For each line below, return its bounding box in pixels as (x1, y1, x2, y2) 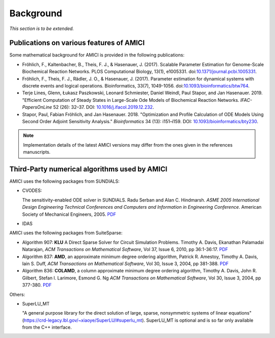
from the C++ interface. (22, 324, 72, 330)
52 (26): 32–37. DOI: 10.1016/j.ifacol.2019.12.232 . (53, 104, 154, 110)
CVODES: (22, 187, 42, 193)
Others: (9, 291, 25, 297)
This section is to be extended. (9, 25, 74, 32)
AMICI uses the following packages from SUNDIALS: (9, 178, 120, 184)
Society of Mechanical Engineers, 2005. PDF (22, 211, 117, 217)
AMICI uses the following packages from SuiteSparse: (9, 230, 123, 236)
